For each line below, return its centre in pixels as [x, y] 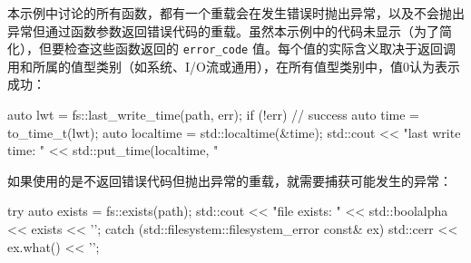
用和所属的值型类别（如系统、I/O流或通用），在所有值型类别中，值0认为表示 [234, 66]
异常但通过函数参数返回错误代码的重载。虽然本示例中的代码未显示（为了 [223, 30]
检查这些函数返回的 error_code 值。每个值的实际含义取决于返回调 [260, 49]
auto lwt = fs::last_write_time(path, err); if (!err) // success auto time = [214, 115]
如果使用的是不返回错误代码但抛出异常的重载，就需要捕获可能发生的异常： [230, 180]
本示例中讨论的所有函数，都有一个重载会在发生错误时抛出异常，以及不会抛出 [236, 13]
